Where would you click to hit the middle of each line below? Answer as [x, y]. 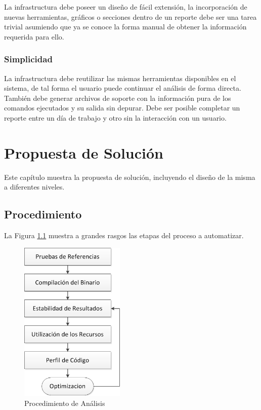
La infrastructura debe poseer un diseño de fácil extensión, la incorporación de [126, 7]
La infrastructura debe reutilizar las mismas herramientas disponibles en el [120, 78]
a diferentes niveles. [34, 187]
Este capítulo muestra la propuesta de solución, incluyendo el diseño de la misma [130, 177]
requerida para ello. [34, 36]
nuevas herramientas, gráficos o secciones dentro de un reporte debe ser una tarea [130, 16]
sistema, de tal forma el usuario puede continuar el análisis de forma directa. [123, 88]
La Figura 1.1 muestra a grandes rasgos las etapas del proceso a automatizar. [124, 235]
